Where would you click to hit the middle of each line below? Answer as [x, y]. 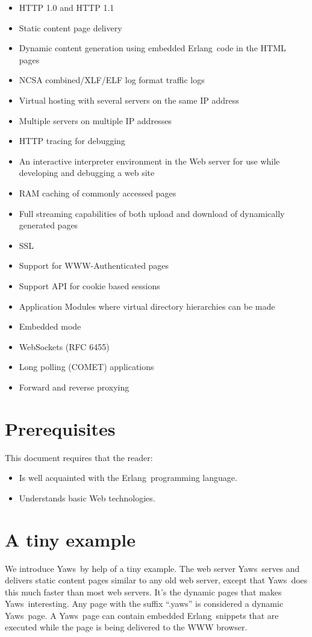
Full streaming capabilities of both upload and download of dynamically [152, 213]
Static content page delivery [70, 27]
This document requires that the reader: [79, 457]
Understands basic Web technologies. [87, 497]
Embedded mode [50, 326]
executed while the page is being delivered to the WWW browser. [126, 627]
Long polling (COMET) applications [86, 367]
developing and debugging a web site [87, 173]
